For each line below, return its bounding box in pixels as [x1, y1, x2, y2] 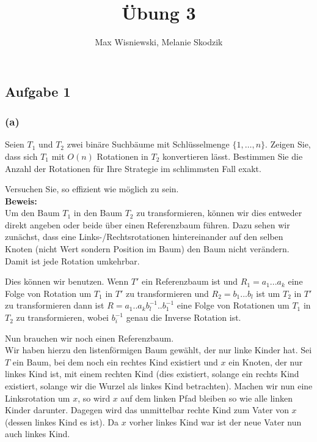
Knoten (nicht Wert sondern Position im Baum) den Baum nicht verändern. [5, 242, 290, 255]
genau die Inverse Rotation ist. [126, 311, 241, 324]
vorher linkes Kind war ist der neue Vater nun [129, 415, 302, 428]
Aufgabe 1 [5, 81, 71, 100]
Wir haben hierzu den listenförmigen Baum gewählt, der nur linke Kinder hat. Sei [5, 343, 312, 356]
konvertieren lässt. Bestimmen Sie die [162, 149, 303, 162]
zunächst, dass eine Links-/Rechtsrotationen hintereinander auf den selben [5, 230, 283, 243]
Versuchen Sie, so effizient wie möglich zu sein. [5, 182, 179, 195]
